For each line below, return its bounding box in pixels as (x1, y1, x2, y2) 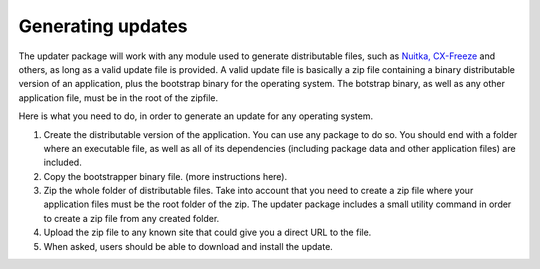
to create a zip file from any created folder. (43, 212, 220, 224)
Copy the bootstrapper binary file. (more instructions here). (43, 170, 288, 182)
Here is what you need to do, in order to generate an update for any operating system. (18, 110, 374, 122)
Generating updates (18, 15, 189, 37)
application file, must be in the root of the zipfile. (18, 91, 219, 104)
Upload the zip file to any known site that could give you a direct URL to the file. (43, 226, 372, 239)
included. (43, 156, 82, 169)
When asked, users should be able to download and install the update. (43, 240, 334, 252)
